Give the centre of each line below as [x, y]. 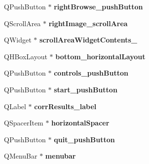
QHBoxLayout [26, 56]
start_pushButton [86, 89]
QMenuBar [21, 156]
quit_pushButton [84, 139]
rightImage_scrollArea [88, 23]
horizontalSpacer [80, 123]
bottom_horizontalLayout [100, 56]
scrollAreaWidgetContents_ [88, 40]
